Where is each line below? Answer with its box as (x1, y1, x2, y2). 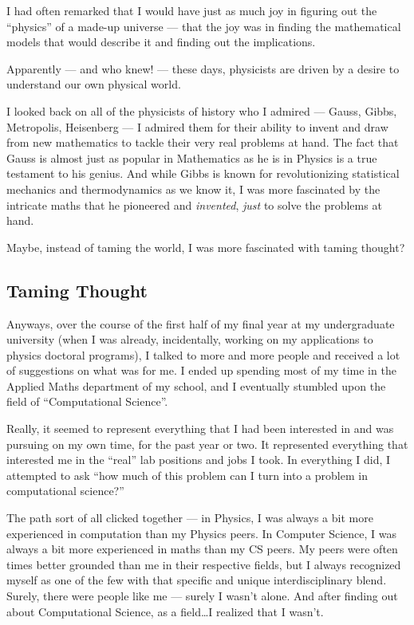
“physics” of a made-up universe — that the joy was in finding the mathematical (6, 18, 401, 34)
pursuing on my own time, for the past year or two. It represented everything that (6, 435, 408, 452)
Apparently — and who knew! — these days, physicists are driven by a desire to (6, 60, 400, 77)
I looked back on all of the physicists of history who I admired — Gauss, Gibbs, (6, 102, 397, 119)
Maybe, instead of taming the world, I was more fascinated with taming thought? (6, 238, 405, 255)
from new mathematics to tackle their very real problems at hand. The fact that (6, 134, 399, 151)
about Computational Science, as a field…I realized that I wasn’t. (6, 603, 324, 619)
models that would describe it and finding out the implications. (6, 33, 316, 50)
